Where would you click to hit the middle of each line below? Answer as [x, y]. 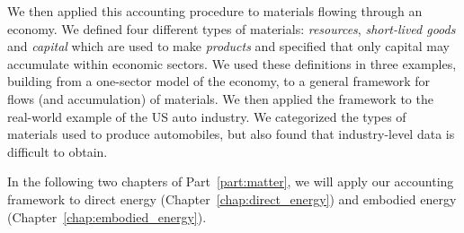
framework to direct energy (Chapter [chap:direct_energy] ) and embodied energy [232, 198]
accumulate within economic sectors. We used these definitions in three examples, [232, 63]
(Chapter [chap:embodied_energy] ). [107, 216]
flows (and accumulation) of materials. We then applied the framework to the [220, 98]
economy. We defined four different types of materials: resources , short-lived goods [232, 28]
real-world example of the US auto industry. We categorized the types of [207, 116]
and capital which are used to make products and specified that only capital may [228, 46]
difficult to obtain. [58, 151]
